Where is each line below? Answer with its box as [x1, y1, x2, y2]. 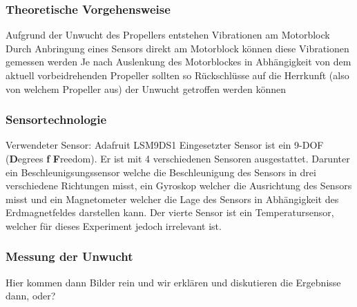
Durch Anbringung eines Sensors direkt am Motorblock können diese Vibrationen [6, 41, 349, 55]
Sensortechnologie [6, 111, 107, 128]
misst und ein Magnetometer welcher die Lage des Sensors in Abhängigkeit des [6, 191, 339, 206]
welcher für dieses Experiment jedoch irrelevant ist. [6, 218, 222, 233]
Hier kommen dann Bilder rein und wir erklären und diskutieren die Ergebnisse [6, 275, 341, 289]
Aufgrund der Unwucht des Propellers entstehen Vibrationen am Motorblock [6, 28, 330, 42]
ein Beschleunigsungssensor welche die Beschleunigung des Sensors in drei [6, 165, 316, 179]
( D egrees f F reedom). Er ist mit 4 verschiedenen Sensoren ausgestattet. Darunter [6, 151, 350, 165]
